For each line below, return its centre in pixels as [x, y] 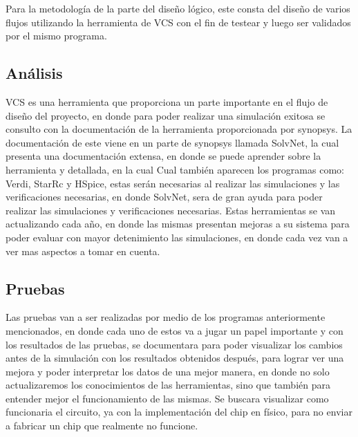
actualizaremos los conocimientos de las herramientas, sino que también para [168, 385]
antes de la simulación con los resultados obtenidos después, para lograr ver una [175, 358]
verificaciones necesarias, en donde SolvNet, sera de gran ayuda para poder [164, 197]
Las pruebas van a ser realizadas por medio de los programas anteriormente [166, 317]
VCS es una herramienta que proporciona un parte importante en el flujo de [167, 101]
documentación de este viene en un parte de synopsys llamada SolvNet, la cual [172, 142]
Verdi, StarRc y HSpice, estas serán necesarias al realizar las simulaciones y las [173, 183]
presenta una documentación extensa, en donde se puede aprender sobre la [163, 156]
